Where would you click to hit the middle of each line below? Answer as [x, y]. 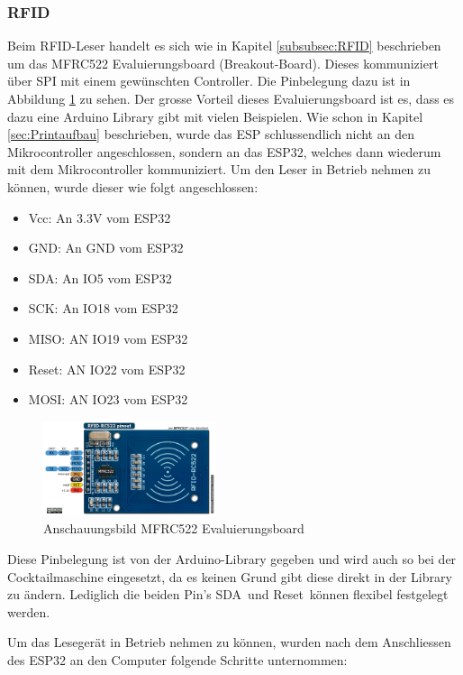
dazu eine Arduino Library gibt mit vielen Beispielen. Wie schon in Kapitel [215, 116]
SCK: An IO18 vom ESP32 [103, 308]
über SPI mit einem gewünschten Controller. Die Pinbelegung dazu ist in [209, 81]
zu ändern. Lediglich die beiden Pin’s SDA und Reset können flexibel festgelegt [228, 594]
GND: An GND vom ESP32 [106, 248]
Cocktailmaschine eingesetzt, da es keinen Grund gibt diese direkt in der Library [230, 576]
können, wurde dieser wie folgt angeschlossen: [133, 186]
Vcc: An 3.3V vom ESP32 [100, 217]
